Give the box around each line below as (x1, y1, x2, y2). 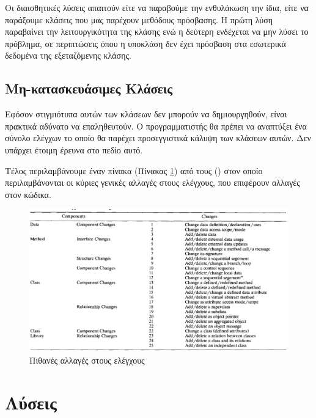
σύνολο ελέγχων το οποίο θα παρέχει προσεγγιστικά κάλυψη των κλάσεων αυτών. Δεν (5, 131, 311, 144)
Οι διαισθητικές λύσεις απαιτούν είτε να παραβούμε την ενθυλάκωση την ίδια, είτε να (5, 1, 309, 13)
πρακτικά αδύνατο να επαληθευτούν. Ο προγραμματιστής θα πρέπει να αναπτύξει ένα (5, 119, 307, 132)
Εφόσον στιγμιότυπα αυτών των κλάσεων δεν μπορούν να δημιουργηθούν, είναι (5, 108, 287, 120)
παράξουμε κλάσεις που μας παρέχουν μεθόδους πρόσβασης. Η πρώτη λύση (5, 13, 273, 26)
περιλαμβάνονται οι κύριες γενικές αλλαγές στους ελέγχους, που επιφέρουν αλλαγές (5, 176, 300, 189)
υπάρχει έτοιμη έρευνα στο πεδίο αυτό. (5, 143, 143, 156)
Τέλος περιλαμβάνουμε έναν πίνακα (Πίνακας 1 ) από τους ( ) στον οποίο (5, 164, 263, 177)
